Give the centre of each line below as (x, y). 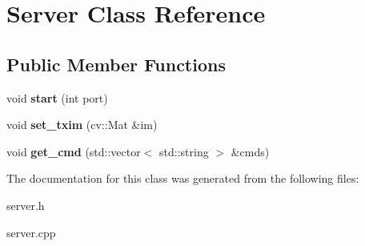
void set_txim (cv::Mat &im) (82, 125)
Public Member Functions (116, 64)
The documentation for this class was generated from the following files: (183, 178)
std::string (184, 151)
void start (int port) (57, 97)
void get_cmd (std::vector (74, 151)
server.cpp (31, 232)
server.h (26, 205)
